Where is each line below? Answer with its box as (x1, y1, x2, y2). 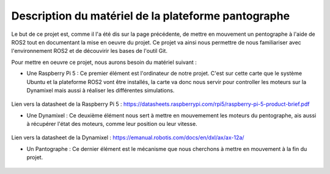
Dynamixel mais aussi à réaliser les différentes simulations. (26, 86, 175, 94)
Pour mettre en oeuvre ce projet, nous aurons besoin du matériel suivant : (11, 58, 197, 66)
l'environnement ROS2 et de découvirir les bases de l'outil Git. (11, 47, 168, 55)
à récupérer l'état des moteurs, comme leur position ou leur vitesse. (26, 120, 198, 128)
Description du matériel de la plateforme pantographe (11, 9, 290, 23)
